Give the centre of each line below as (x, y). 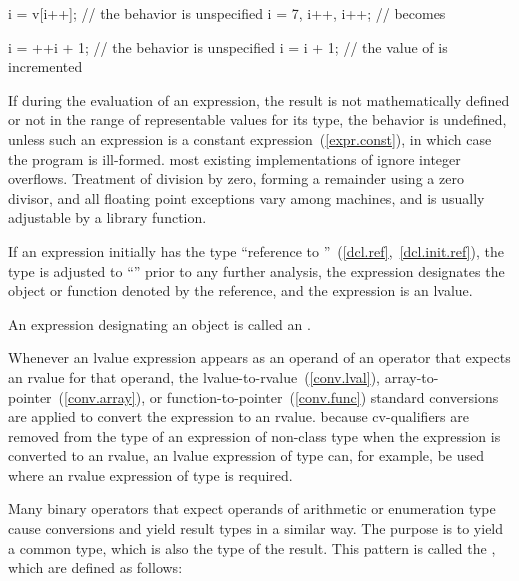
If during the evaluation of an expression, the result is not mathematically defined (259, 99)
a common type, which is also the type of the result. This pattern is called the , (252, 547)
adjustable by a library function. (107, 217)
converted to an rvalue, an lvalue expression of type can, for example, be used (246, 455)
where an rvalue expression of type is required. (150, 474)
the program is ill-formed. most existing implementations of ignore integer (234, 158)
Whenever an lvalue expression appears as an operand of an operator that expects (259, 357)
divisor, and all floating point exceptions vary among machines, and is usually (246, 197)
